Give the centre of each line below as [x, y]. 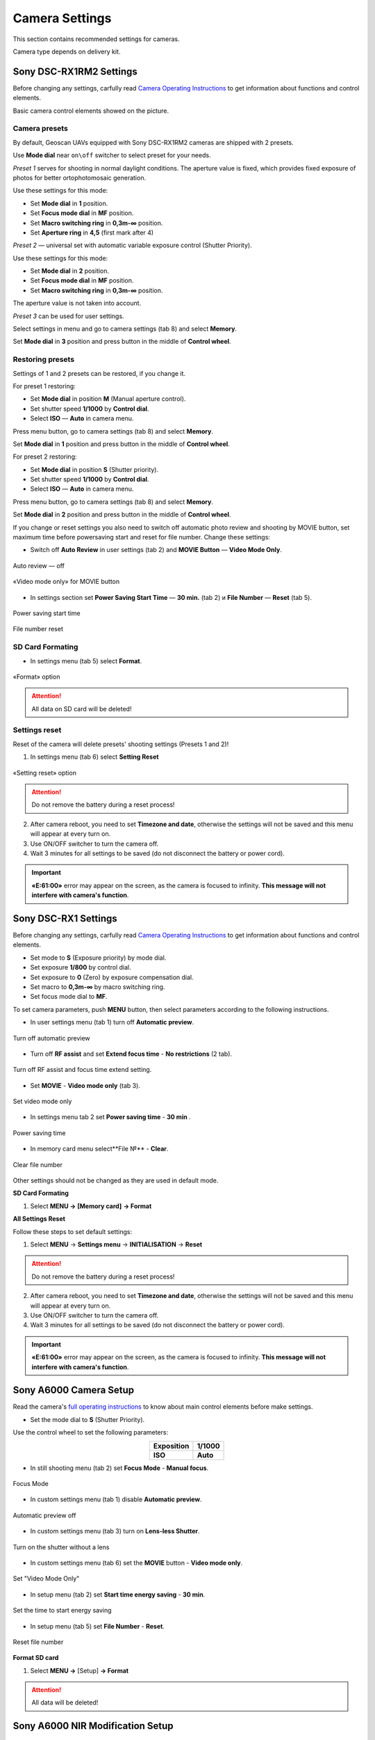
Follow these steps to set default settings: [73, 1231]
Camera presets [41, 129]
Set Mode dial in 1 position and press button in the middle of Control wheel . [122, 444]
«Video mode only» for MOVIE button [66, 582]
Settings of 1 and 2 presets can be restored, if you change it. [99, 373]
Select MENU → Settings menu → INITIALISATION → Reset [116, 1244]
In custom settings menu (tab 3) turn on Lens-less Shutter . [115, 1531]
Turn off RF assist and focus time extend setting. [82, 1070]
